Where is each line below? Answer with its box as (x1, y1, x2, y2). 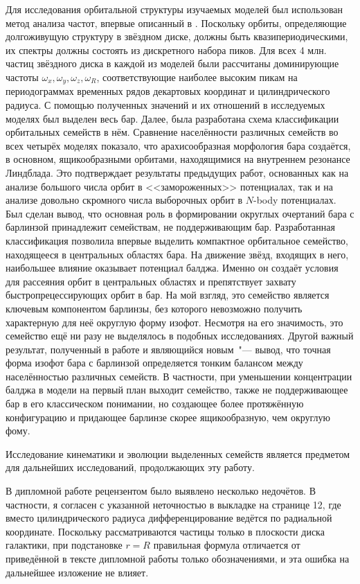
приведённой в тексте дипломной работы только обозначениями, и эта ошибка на (6, 551, 350, 566)
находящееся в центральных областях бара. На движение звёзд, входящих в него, (6, 247, 349, 261)
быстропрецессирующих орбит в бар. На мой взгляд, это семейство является (6, 287, 330, 302)
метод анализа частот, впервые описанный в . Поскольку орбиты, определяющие (6, 15, 347, 30)
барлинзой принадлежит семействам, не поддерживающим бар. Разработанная (6, 220, 335, 234)
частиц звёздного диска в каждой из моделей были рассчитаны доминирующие (6, 56, 339, 71)
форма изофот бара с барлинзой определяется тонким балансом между (6, 355, 303, 370)
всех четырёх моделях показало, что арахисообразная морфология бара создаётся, (6, 138, 351, 152)
